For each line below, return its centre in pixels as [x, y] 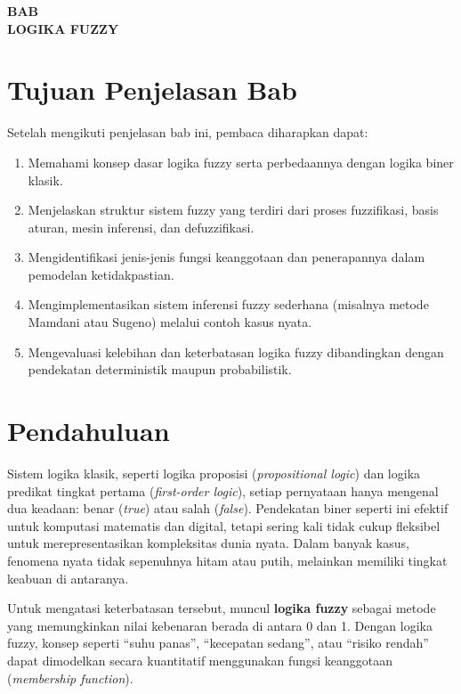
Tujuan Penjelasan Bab [152, 90]
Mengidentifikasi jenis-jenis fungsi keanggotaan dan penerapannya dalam [226, 257]
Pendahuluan [89, 431]
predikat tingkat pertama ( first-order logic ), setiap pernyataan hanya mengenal [223, 490]
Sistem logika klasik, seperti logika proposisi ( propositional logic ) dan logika [214, 473]
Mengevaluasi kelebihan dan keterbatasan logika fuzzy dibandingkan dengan [236, 351]
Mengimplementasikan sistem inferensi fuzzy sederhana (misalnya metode [228, 304]
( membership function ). [70, 678]
